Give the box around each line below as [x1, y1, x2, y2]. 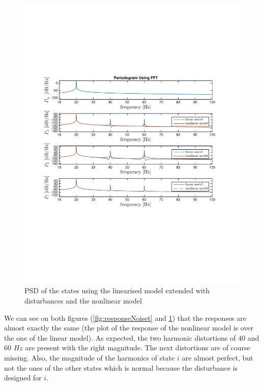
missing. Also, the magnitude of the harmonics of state [4, 352, 175, 363]
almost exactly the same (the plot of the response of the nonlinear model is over [4, 322, 254, 333]
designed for [4, 372, 42, 383]
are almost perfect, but [182, 352, 253, 363]
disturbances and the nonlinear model [24, 295, 142, 306]
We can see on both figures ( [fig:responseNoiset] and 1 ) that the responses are [4, 312, 247, 323]
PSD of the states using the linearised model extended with [24, 285, 210, 296]
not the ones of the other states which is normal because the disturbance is [4, 362, 238, 373]
